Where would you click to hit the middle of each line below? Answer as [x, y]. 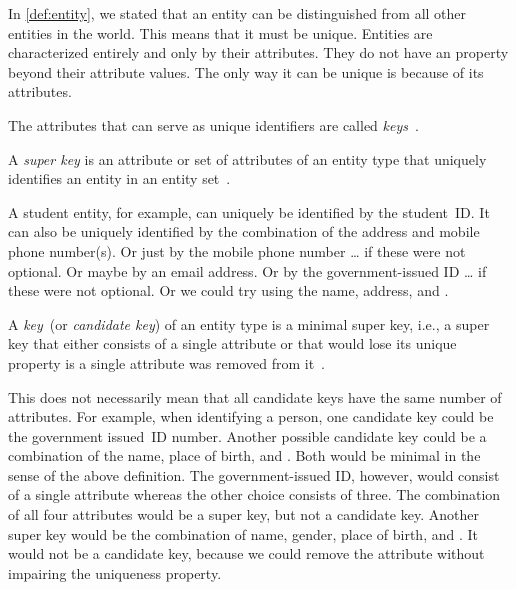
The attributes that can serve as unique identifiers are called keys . [213, 124]
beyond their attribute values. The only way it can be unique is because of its [246, 71]
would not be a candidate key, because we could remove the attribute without [246, 553]
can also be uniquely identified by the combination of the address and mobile [244, 231]
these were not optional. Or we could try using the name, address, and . [228, 290]
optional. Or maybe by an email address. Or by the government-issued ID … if [247, 270]
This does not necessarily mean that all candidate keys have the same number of [255, 396]
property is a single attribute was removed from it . [166, 362]
